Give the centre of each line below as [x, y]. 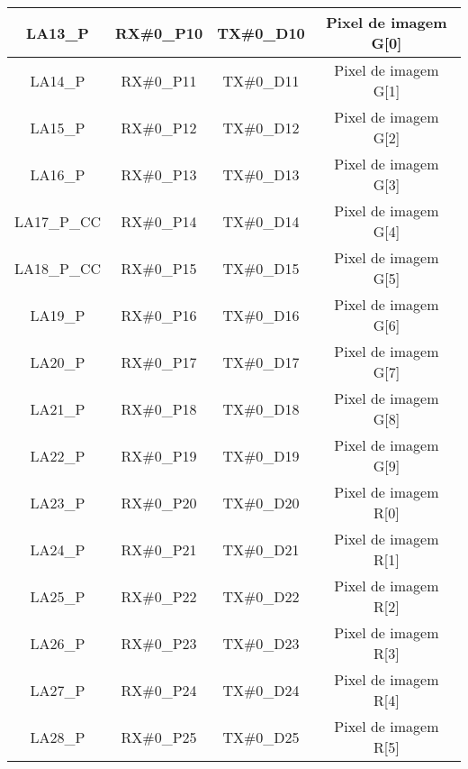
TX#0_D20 [261, 502]
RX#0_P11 [159, 80]
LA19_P [58, 315]
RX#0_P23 [159, 643]
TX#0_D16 [261, 315]
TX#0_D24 [261, 690]
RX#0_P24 [159, 690]
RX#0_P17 [159, 362]
